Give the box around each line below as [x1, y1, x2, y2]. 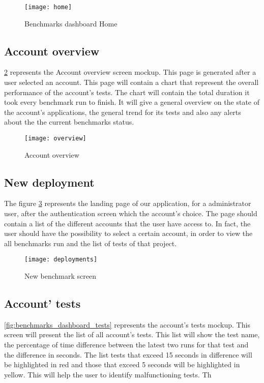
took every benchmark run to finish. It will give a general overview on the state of [4, 97, 259, 107]
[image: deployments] [24, 256, 98, 263]
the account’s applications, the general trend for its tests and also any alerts [4, 106, 241, 117]
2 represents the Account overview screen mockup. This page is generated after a [4, 67, 256, 77]
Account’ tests [4, 296, 81, 311]
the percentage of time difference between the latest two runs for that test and [4, 339, 249, 350]
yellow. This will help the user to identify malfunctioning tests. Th [4, 369, 212, 379]
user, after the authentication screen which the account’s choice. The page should [4, 208, 257, 219]
